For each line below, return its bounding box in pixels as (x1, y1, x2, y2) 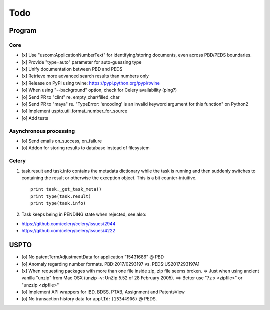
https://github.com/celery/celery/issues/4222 (21, 228, 116, 234)
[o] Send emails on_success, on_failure (21, 138, 102, 144)
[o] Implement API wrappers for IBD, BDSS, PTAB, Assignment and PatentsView (21, 289, 185, 295)
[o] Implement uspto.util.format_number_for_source (21, 108, 127, 114)
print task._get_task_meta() (30, 186, 102, 192)
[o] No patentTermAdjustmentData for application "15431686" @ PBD (21, 254, 164, 260)
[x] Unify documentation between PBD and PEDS (21, 66, 123, 72)
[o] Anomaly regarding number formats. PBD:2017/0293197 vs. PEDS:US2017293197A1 (21, 261, 200, 267)
